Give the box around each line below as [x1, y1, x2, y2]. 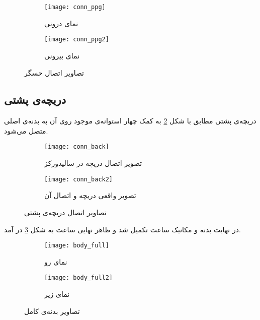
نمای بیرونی [44, 50, 80, 60]
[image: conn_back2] [44, 175, 113, 183]
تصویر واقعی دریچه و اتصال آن [44, 190, 136, 201]
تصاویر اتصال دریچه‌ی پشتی [24, 207, 107, 217]
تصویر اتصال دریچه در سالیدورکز [44, 158, 142, 168]
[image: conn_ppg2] [44, 36, 109, 43]
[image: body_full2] [44, 274, 113, 282]
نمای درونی [44, 18, 78, 28]
